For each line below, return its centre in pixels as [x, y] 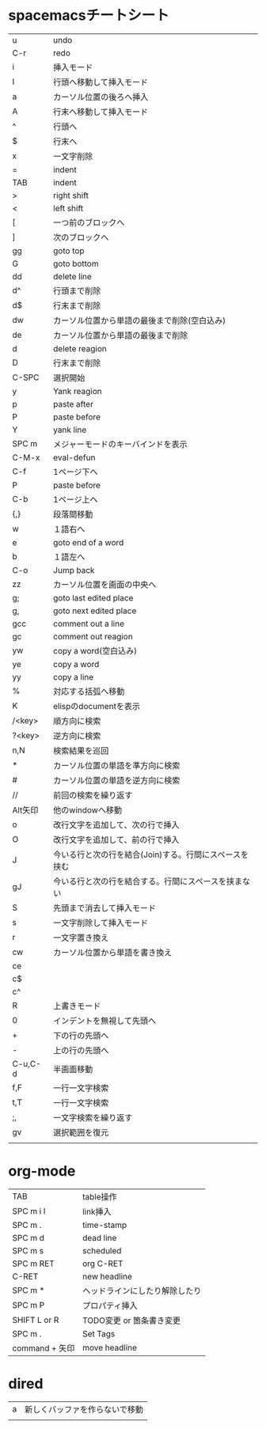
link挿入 [97, 1211]
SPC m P [28, 1305]
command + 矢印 [44, 1348]
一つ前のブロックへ [89, 222]
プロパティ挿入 [110, 1306]
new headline [107, 1276]
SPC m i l [29, 1211]
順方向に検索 [77, 721]
